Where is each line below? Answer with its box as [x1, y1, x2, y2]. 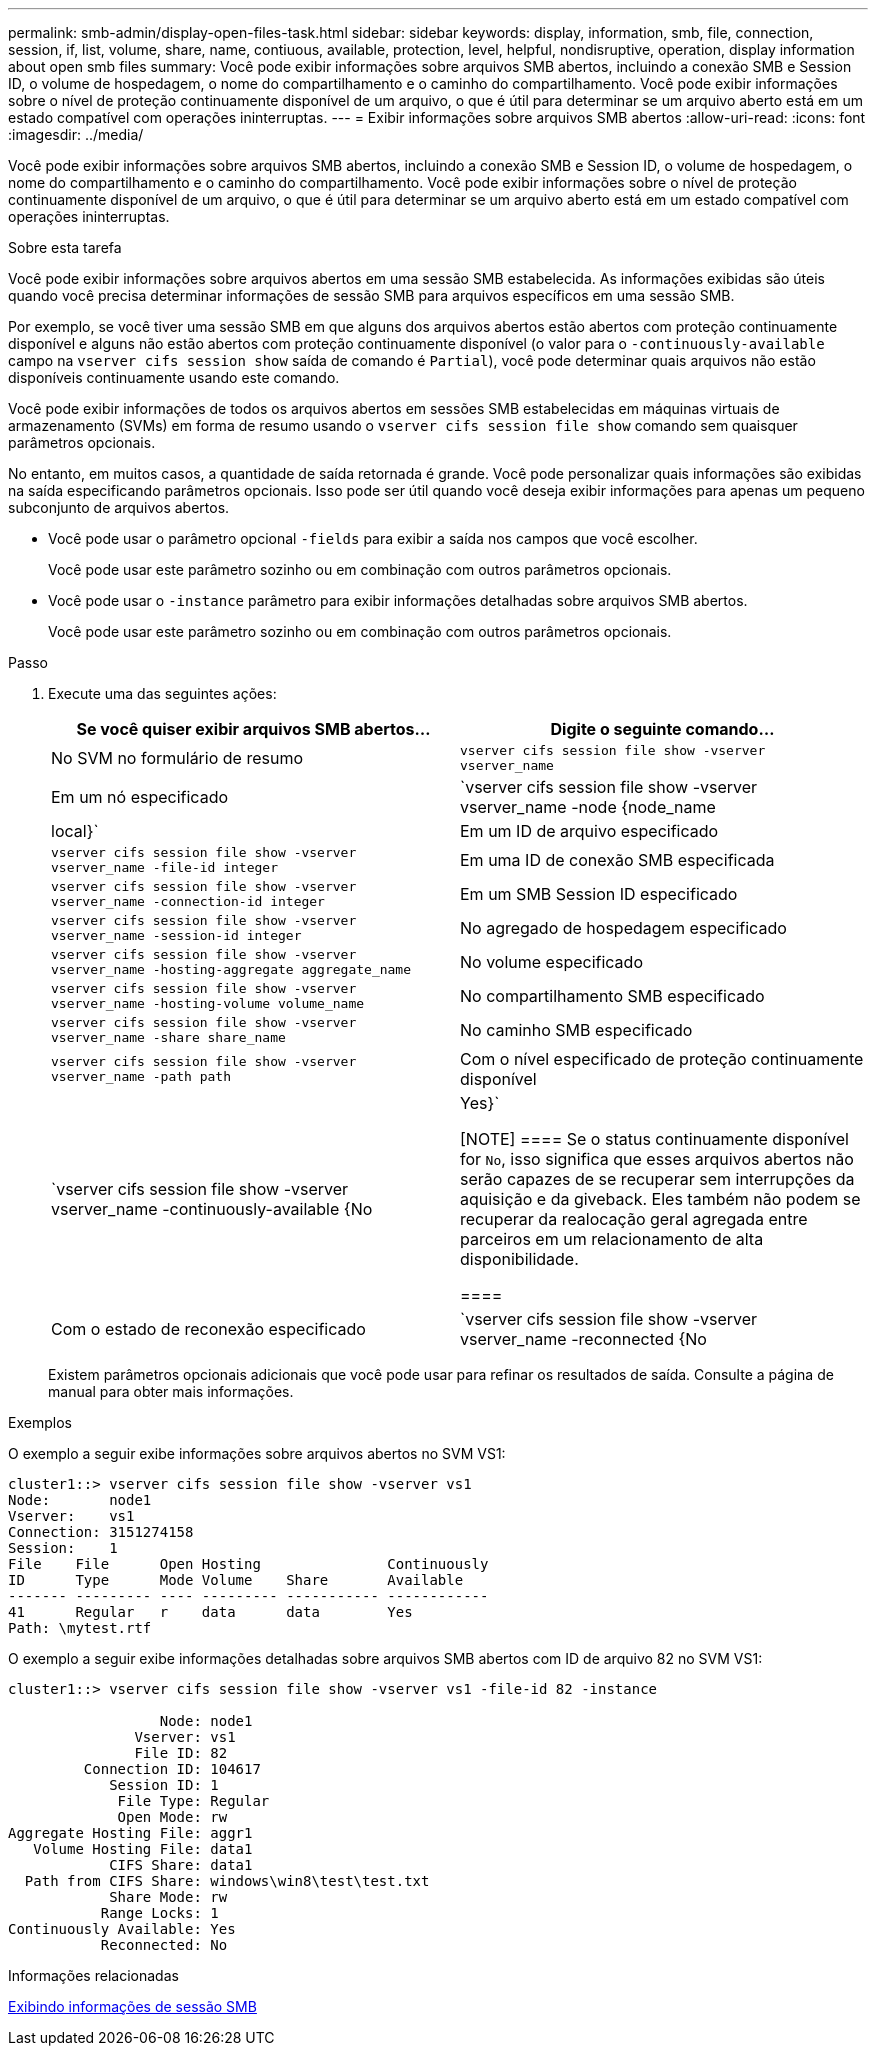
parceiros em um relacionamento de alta [460, 1229, 764, 1249]
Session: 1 [8, 1540, 118, 1556]
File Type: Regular [117, 1793, 270, 1809]
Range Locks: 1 [100, 1905, 219, 1921]
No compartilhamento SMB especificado [460, 986, 765, 1006]
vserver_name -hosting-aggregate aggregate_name [51, 962, 412, 977]
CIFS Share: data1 [109, 1857, 253, 1873]
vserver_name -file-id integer [51, 860, 278, 875]
